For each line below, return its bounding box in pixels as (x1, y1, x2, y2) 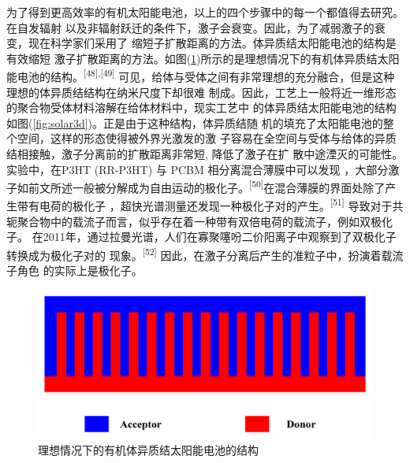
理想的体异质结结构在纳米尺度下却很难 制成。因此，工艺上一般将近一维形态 (6, 83, 397, 100)
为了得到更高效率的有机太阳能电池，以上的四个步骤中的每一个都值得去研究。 (6, 4, 404, 20)
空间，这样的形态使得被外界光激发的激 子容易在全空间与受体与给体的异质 (17, 130, 397, 146)
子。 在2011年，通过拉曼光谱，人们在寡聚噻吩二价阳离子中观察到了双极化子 (6, 228, 397, 245)
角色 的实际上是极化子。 (17, 262, 143, 279)
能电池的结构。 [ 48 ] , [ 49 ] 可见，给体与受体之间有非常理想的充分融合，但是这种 (6, 66, 395, 85)
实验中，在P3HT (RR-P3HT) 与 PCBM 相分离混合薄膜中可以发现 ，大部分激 (6, 161, 400, 177)
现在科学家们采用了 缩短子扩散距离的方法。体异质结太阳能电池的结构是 (28, 35, 397, 51)
